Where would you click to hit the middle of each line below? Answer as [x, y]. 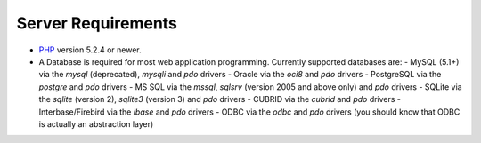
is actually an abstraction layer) [96, 123]
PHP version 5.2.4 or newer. [90, 50]
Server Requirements [97, 23]
